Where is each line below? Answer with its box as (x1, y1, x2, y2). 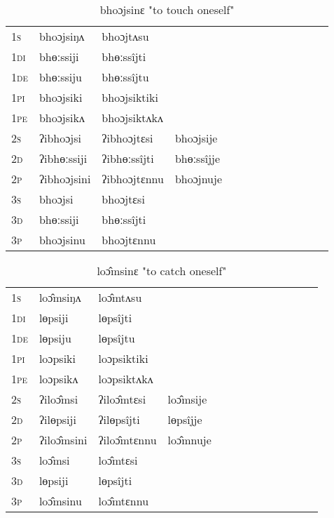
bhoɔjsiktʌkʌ (102, 109, 164, 126)
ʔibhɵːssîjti (102, 150, 154, 166)
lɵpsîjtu (98, 330, 135, 346)
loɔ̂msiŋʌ (39, 289, 81, 305)
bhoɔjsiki (39, 89, 83, 105)
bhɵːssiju (39, 69, 82, 85)
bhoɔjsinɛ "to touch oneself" (99, 1, 235, 18)
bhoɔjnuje (174, 171, 223, 187)
